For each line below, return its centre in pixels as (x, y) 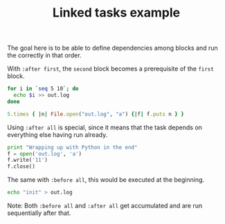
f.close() (21, 167)
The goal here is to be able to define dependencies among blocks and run (112, 48)
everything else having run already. (57, 134)
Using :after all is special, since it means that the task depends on (105, 127)
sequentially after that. (39, 213)
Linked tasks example (116, 13)
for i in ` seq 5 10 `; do (43, 89)
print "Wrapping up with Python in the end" (72, 147)
